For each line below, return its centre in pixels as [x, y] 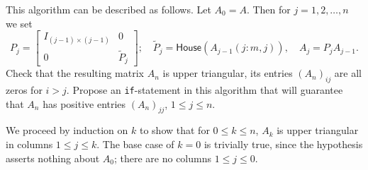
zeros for [24, 89]
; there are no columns [163, 158]
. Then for [268, 9]
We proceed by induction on [67, 130]
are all [348, 73]
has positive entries [84, 103]
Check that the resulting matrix [75, 73]
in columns [29, 144]
